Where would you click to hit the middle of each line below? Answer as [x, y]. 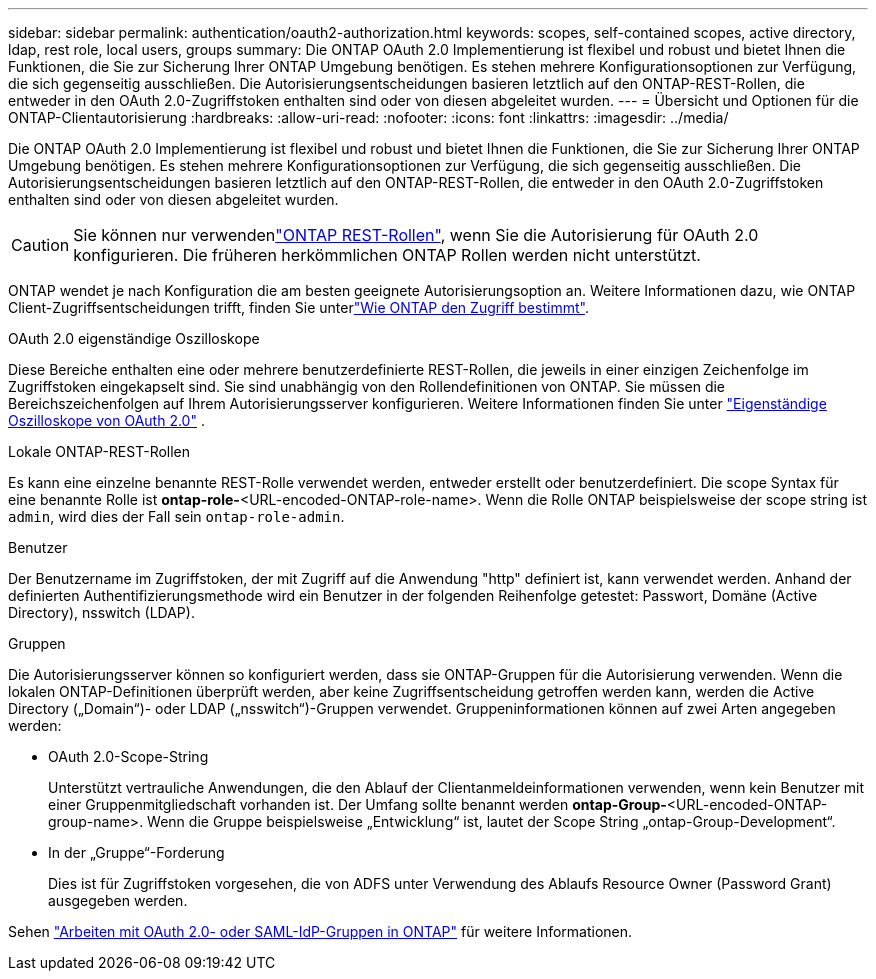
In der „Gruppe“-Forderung [136, 852]
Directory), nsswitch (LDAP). [101, 612]
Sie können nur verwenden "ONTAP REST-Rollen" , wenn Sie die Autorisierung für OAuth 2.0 [416, 235]
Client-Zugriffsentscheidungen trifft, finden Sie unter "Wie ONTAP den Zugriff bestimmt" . [298, 307]
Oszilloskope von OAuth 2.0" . [106, 420]
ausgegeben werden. [118, 900]
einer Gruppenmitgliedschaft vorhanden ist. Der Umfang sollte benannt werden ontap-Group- [357, 804]
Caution [40, 245]
